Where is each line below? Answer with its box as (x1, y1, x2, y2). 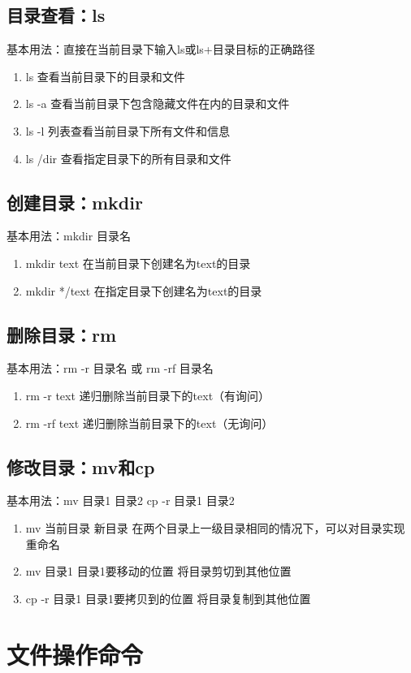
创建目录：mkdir (6, 189, 143, 214)
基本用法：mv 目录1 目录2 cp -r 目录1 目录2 (6, 492, 235, 509)
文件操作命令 (6, 637, 144, 671)
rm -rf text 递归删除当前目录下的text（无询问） (25, 414, 274, 431)
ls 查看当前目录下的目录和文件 (25, 67, 185, 84)
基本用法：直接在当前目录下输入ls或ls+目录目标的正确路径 (6, 41, 315, 58)
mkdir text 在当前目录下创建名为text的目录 (25, 254, 251, 271)
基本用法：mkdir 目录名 (6, 227, 131, 244)
